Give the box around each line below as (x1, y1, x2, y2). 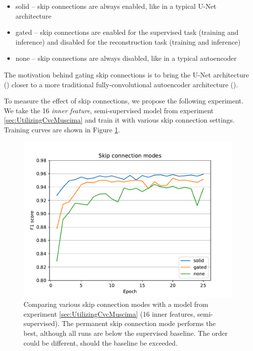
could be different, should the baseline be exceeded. (24, 337, 178, 348)
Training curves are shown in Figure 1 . (4, 124, 120, 134)
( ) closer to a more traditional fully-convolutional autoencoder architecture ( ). (4, 79, 238, 89)
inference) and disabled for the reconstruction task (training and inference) (15, 36, 241, 47)
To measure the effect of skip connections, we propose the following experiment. (4, 96, 244, 106)
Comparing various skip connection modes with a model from (24, 299, 208, 309)
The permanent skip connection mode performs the (61, 318, 216, 328)
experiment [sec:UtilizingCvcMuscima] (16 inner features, (24, 308, 195, 319)
